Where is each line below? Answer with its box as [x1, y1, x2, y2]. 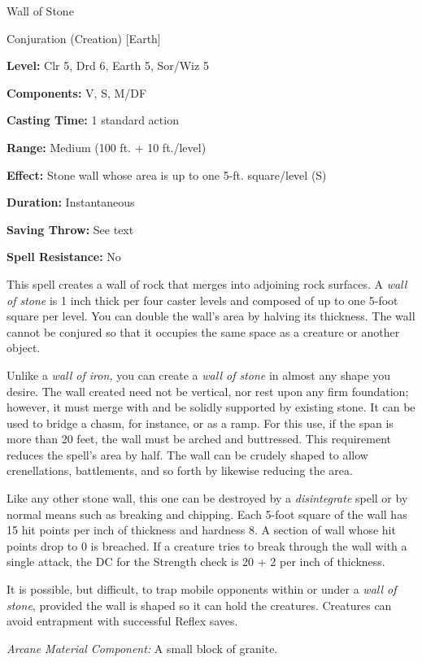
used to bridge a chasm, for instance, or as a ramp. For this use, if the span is [7, 414, 394, 431]
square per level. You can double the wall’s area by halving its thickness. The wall [7, 307, 415, 324]
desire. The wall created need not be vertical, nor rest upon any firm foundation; [7, 382, 409, 399]
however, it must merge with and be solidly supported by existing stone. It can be [7, 399, 415, 416]
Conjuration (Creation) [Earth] [7, 29, 161, 46]
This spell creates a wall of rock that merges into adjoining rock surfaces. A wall [7, 275, 407, 292]
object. [7, 339, 41, 356]
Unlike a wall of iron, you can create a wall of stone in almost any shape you [7, 366, 391, 383]
